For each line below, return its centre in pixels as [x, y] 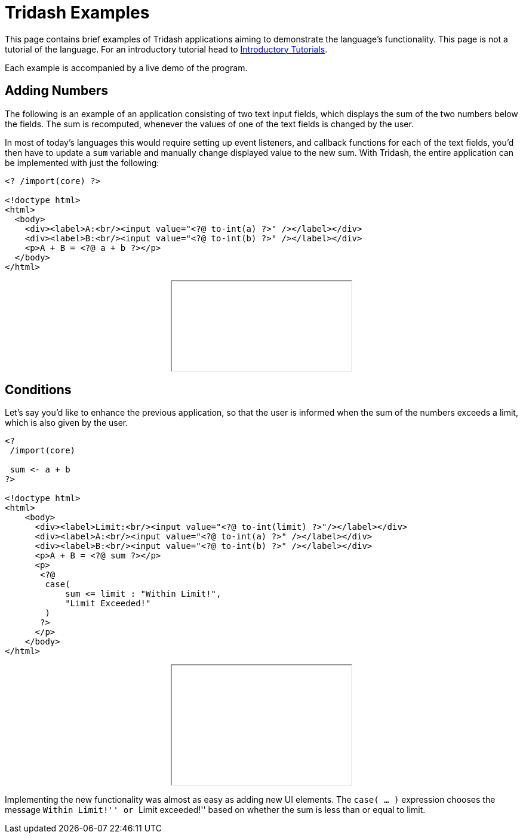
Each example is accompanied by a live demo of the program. [126, 67]
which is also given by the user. [67, 423]
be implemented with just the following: [82, 162]
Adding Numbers [56, 91]
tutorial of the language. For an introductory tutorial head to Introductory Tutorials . [166, 49]
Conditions [38, 390]
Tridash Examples [77, 13]
